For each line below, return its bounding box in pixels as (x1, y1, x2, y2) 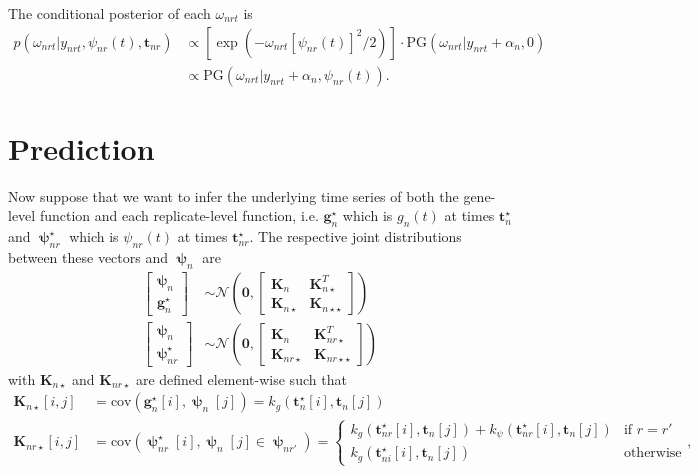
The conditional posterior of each (8, 3, 211, 23)
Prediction (8, 127, 155, 168)
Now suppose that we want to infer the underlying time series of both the (8, 185, 459, 206)
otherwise (623, 446, 682, 461)
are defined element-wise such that (135, 368, 347, 389)
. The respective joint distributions (249, 226, 462, 247)
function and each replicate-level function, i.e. (39, 205, 319, 226)
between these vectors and (8, 246, 168, 267)
